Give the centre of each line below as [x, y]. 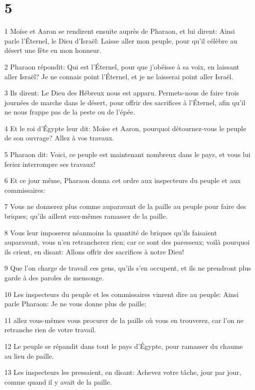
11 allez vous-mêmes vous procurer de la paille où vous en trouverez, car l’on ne [124, 320]
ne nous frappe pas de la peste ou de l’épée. [70, 112]
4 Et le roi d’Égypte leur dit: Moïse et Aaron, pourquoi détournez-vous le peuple [125, 128]
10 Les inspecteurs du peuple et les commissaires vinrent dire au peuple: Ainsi [122, 294]
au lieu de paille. [29, 356]
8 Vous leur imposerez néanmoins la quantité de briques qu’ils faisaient [111, 232]
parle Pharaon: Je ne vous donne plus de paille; [75, 304]
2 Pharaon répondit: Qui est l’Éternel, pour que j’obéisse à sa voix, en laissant [122, 66]
